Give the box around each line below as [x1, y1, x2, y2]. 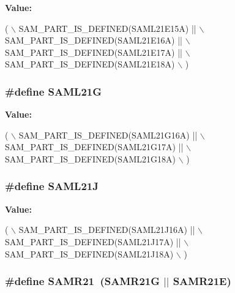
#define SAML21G [5, 83, 102, 99]
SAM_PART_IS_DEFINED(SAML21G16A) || [18, 128, 198, 141]
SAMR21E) [173, 273, 231, 289]
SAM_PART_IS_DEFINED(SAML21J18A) [5, 247, 174, 260]
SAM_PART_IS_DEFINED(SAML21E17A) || [5, 45, 182, 58]
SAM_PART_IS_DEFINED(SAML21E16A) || [5, 34, 182, 47]
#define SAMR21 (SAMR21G [5, 273, 160, 289]
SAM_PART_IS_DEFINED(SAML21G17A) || [5, 140, 184, 153]
